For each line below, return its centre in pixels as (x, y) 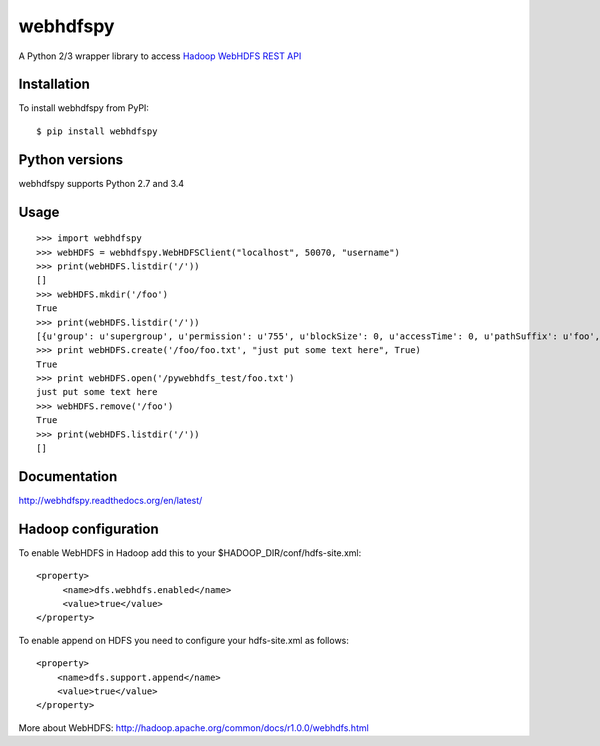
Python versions (71, 159)
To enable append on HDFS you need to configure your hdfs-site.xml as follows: (184, 640)
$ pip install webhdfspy (97, 131)
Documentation (68, 476)
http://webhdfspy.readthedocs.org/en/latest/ (110, 500)
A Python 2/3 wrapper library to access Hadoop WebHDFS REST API (160, 56)
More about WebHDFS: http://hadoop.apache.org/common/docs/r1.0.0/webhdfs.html (193, 727)
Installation (54, 84)
